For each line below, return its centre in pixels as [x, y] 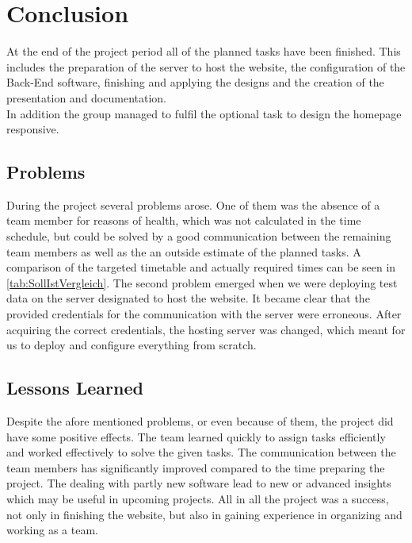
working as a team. [52, 530]
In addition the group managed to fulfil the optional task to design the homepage [204, 113]
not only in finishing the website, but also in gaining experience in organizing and [204, 514]
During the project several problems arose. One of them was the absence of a [193, 204]
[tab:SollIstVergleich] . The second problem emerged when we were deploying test [202, 282]
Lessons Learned [75, 388]
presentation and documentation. [86, 97]
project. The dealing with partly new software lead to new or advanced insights [199, 483]
